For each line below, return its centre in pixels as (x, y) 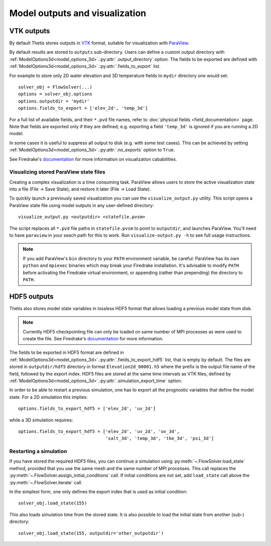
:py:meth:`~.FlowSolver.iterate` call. (46, 482)
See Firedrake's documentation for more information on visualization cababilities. (93, 159)
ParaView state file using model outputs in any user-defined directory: (82, 205)
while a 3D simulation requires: (41, 420)
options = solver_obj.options (55, 94)
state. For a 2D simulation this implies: (48, 397)
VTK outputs (30, 31)
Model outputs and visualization (78, 13)
